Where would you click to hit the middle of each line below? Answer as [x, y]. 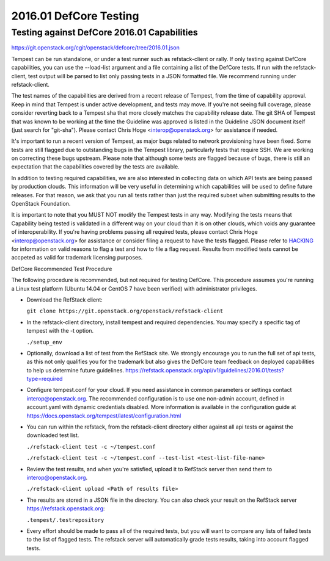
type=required [45, 379]
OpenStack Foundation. [41, 204]
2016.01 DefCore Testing [75, 16]
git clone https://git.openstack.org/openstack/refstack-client [125, 311]
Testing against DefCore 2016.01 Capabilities [105, 32]
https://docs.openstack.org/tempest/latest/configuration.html [104, 416]
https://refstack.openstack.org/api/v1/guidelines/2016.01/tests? [205, 370]
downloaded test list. [53, 435]
